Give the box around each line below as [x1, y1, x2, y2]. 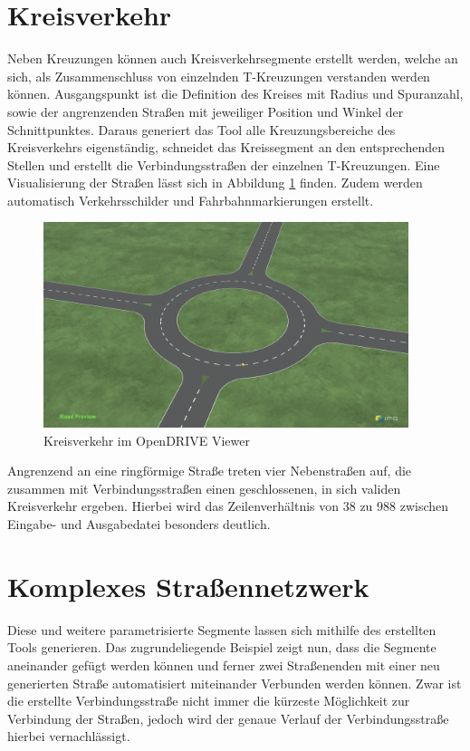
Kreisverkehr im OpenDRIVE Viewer [43, 430, 250, 449]
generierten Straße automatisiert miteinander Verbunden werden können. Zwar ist [7, 673, 462, 692]
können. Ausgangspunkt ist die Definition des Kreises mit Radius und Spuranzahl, [7, 84, 464, 103]
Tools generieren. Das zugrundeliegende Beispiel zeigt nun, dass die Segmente [7, 638, 436, 657]
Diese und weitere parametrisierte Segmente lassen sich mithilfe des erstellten [7, 620, 436, 639]
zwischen [399, 496, 449, 515]
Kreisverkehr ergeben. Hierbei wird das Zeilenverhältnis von [7, 496, 340, 515]
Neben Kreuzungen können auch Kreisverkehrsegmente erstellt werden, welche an [7, 49, 458, 68]
